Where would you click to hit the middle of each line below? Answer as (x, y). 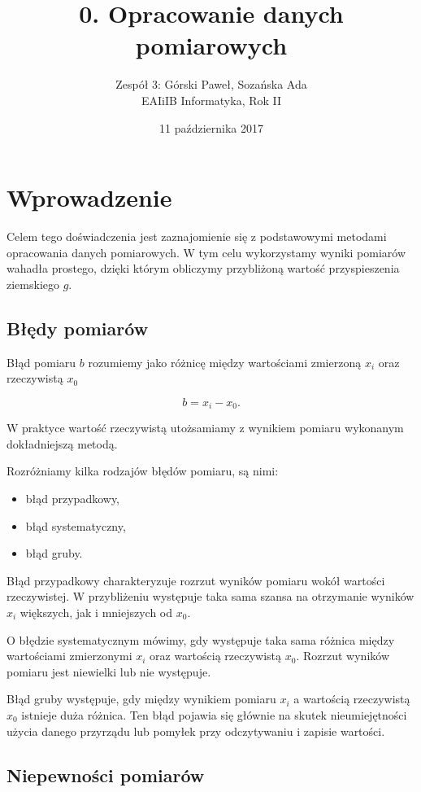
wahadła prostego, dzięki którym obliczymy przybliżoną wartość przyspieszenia (203, 268)
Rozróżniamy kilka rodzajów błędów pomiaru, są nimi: (143, 471)
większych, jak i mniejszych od (96, 612)
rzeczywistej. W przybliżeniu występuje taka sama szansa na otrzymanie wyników (210, 596)
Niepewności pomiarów (106, 774)
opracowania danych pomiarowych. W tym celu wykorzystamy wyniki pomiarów (206, 252)
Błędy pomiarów (78, 328)
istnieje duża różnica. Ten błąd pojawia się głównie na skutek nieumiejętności (214, 714)
